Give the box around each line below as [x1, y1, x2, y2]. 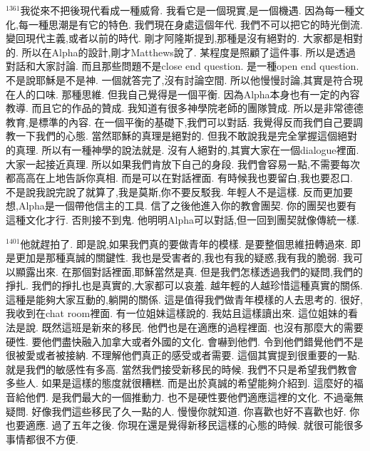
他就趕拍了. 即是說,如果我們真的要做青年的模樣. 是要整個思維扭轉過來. [20, 236, 348, 251]
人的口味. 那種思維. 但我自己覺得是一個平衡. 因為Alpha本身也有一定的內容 [15, 86, 360, 101]
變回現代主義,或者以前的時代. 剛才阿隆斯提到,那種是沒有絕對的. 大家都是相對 [6, 31, 363, 46]
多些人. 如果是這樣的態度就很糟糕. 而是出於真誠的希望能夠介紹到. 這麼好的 [6, 375, 354, 390]
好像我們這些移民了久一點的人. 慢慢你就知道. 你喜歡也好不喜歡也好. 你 [31, 403, 360, 418]
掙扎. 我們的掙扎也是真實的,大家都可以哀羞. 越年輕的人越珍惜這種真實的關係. [6, 278, 363, 293]
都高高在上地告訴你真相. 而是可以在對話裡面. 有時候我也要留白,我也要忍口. [6, 170, 353, 185]
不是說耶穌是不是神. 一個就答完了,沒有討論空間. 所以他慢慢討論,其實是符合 [6, 72, 353, 87]
